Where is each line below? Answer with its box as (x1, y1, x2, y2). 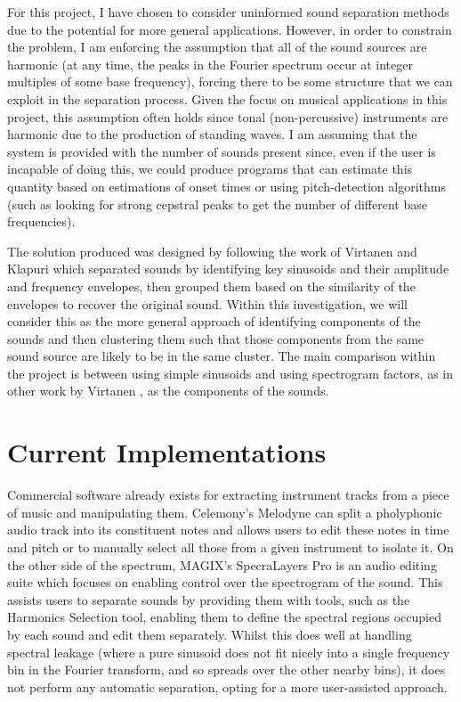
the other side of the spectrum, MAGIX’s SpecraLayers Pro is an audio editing (7, 555, 437, 574)
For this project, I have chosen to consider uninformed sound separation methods (7, 3, 449, 20)
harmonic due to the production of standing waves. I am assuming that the (7, 125, 417, 143)
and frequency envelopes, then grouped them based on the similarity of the (7, 276, 416, 295)
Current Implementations (7, 434, 327, 470)
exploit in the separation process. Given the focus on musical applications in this (7, 89, 448, 108)
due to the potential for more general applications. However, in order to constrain (7, 20, 452, 38)
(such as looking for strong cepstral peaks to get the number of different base (7, 194, 427, 213)
